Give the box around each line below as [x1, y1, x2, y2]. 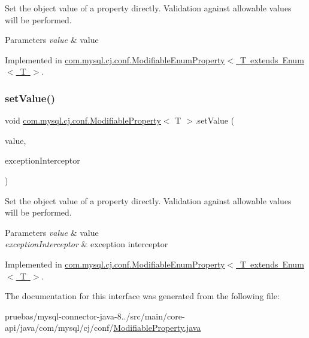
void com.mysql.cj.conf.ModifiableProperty [5, 114, 161, 127]
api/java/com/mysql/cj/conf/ [5, 321, 114, 334]
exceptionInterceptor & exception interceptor [5, 238, 168, 250]
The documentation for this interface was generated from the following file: [5, 290, 280, 302]
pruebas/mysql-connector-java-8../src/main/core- [5, 309, 185, 322]
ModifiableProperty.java [113, 321, 201, 334]
